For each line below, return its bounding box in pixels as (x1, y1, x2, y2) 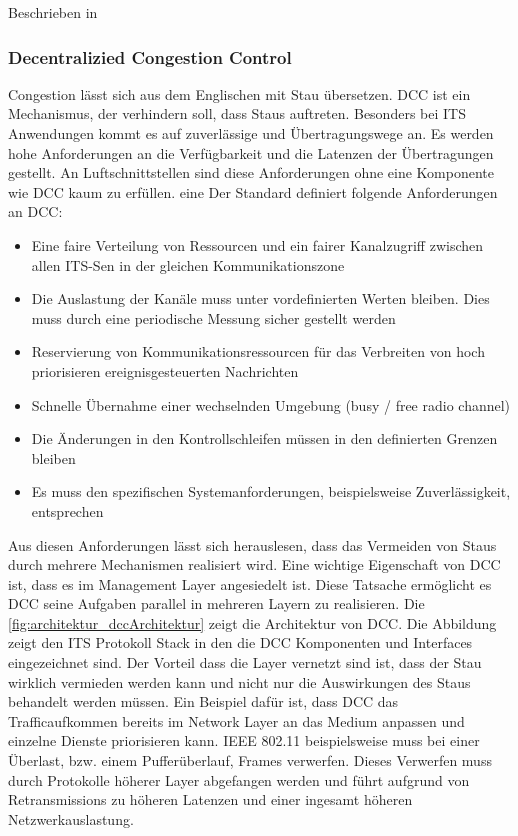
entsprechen (31, 500, 104, 521)
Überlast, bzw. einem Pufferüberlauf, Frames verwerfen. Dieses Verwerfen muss (8, 750, 492, 771)
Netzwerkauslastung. (8, 808, 134, 829)
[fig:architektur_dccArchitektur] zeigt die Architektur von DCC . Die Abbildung (8, 612, 497, 633)
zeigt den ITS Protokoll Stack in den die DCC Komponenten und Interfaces (8, 632, 473, 653)
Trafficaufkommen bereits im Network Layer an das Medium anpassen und (8, 710, 465, 731)
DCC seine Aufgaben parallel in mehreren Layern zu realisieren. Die (8, 593, 425, 614)
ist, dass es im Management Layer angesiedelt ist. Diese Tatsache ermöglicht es (8, 573, 492, 594)
